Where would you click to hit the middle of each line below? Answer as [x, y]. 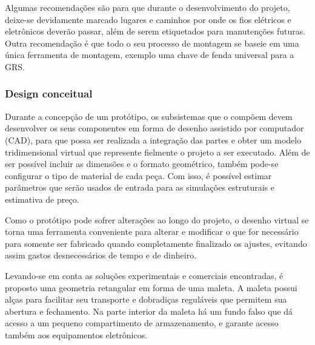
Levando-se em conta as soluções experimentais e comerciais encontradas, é [144, 275]
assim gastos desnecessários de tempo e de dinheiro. [101, 255]
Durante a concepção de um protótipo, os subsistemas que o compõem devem [149, 116]
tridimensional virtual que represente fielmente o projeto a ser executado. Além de [157, 152]
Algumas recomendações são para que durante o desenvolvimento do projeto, [148, 7]
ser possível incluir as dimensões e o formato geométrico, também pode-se [142, 164]
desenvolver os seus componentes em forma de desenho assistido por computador [154, 128]
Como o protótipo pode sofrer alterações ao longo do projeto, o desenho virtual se [157, 219]
